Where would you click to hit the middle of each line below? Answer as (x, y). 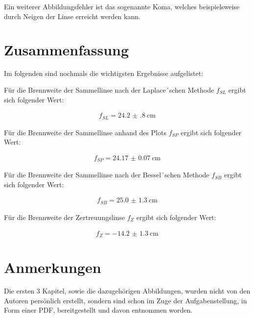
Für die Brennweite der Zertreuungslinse (65, 217)
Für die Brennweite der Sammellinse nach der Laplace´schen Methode (109, 89)
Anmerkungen (53, 267)
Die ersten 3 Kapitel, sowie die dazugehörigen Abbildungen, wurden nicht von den (127, 291)
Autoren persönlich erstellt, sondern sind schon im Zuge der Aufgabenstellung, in (126, 300)
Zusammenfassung (67, 50)
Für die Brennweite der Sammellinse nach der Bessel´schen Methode (107, 175)
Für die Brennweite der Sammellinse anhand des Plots (85, 132)
